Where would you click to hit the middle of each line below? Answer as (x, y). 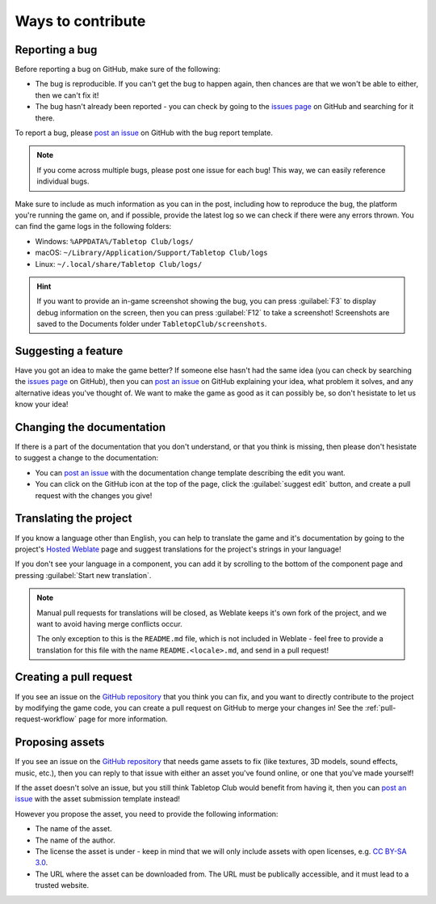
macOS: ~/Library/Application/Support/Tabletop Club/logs (151, 253)
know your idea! (42, 404)
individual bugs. (63, 181)
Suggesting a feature (69, 351)
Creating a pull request (73, 677)
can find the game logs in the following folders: (93, 226)
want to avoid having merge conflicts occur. (110, 623)
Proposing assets (60, 743)
